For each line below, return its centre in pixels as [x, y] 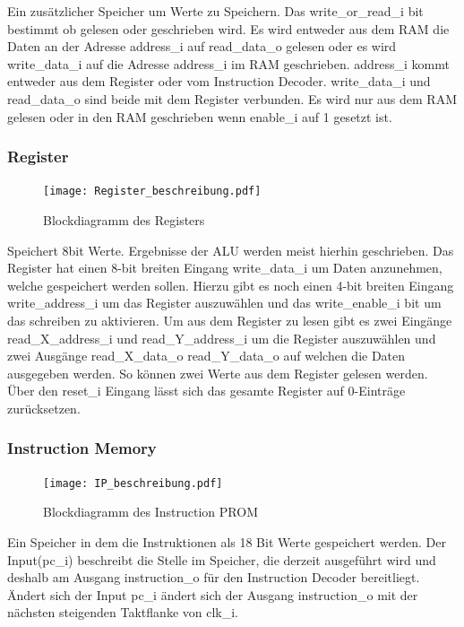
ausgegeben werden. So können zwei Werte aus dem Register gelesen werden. [218, 373]
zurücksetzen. [44, 408]
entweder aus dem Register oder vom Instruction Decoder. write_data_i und [219, 81]
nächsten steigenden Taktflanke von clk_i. [123, 612]
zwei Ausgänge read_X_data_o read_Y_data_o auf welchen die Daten [206, 356]
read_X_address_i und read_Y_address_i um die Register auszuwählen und [222, 338]
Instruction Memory [82, 448]
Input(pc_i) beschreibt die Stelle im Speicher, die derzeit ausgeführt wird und [222, 559]
